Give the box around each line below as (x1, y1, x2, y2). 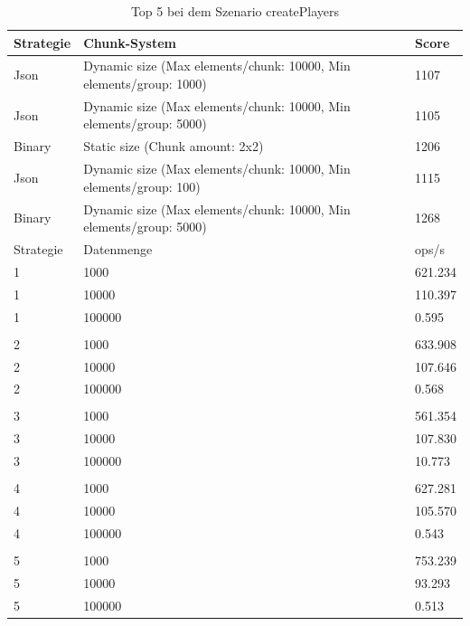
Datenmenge (83, 240, 153, 259)
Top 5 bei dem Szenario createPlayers (130, 2, 340, 20)
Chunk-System (83, 33, 176, 52)
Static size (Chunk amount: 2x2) (83, 137, 264, 156)
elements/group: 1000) (83, 74, 207, 93)
